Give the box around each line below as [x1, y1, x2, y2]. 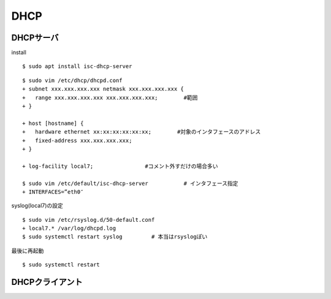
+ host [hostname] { [22, 119, 84, 127]
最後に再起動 [11, 247, 44, 254]
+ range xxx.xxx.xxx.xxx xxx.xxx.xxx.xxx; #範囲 [22, 94, 198, 101]
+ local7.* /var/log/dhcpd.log [22, 225, 116, 232]
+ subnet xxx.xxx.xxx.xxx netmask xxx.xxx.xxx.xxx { [22, 86, 184, 93]
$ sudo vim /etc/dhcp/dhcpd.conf [22, 77, 123, 84]
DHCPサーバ [11, 32, 59, 43]
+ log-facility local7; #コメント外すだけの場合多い [22, 162, 218, 170]
